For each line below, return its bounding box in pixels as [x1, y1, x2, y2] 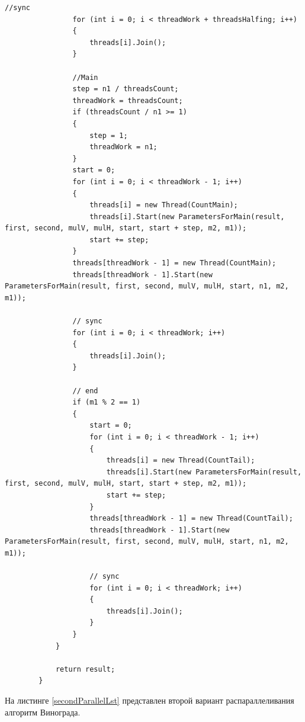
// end [72, 386, 98, 395]
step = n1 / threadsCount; [72, 85, 179, 94]
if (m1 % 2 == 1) [72, 398, 141, 407]
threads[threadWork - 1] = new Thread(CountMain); [72, 259, 277, 268]
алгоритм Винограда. [5, 705, 81, 718]
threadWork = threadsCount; [72, 96, 183, 105]
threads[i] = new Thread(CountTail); [106, 456, 255, 465]
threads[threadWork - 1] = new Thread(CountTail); [89, 514, 293, 523]
